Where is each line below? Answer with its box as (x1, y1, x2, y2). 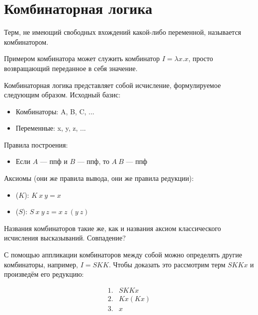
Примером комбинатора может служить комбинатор (4, 53, 160, 64)
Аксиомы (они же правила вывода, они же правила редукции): (4, 173, 194, 183)
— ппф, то (77, 156, 109, 166)
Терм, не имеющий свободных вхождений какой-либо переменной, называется (4, 27, 242, 37)
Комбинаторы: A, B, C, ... (15, 106, 94, 116)
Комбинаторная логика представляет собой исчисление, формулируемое (4, 79, 221, 90)
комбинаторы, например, (4, 259, 79, 269)
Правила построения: (4, 139, 68, 150)
